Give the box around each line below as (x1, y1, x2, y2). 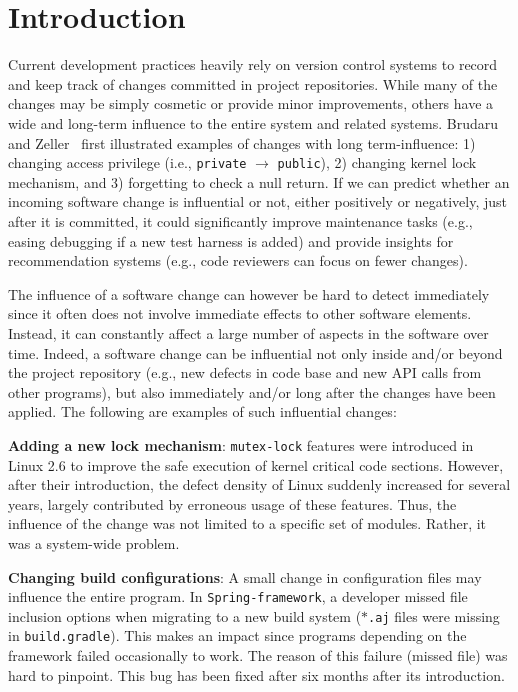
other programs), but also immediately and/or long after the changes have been (8, 381, 496, 402)
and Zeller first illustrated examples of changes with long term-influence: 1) (8, 132, 476, 153)
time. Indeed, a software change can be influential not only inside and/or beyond (8, 342, 503, 363)
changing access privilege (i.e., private (8, 152, 247, 173)
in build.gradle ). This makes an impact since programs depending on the (8, 625, 467, 646)
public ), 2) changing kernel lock (277, 152, 477, 173)
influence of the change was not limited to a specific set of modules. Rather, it (8, 513, 487, 534)
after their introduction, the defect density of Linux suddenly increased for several (8, 474, 511, 495)
